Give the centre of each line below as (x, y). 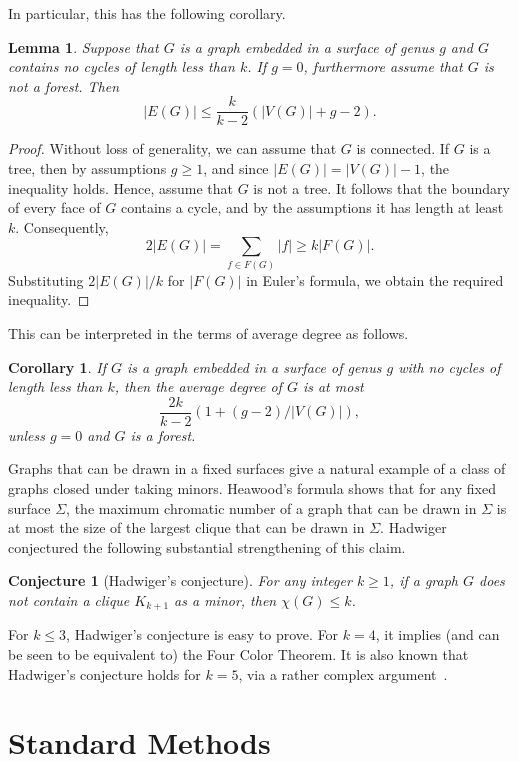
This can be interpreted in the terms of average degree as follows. (208, 332)
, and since (236, 168)
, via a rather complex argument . (343, 673)
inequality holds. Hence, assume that (121, 187)
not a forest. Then (64, 85)
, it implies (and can (437, 634)
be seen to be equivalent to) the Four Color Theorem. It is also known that (238, 653)
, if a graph (424, 580)
